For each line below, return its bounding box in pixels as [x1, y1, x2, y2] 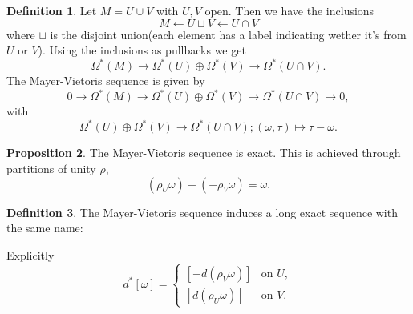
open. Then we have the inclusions [204, 2, 375, 18]
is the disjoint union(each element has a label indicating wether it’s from [50, 26, 407, 42]
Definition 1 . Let [6, 2, 97, 18]
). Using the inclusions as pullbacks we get [38, 42, 246, 58]
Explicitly [6, 246, 55, 263]
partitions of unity [6, 160, 96, 177]
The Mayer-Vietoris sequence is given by [6, 72, 205, 89]
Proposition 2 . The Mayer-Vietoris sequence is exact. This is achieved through [6, 144, 401, 161]
